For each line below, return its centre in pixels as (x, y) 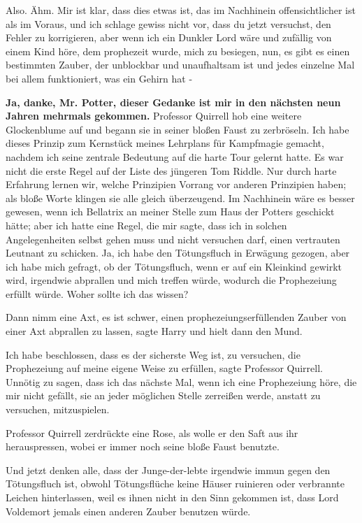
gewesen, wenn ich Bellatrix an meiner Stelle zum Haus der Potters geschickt (170, 212)
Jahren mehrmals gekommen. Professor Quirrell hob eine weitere (154, 116)
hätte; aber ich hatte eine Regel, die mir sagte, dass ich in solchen (146, 225)
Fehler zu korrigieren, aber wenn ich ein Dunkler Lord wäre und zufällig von (169, 37)
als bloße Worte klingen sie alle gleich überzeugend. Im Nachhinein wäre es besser (180, 198)
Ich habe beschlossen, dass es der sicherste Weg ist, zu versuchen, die (153, 354)
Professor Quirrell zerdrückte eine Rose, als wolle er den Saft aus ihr (152, 432)
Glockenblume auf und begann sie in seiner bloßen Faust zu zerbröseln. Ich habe (178, 129)
